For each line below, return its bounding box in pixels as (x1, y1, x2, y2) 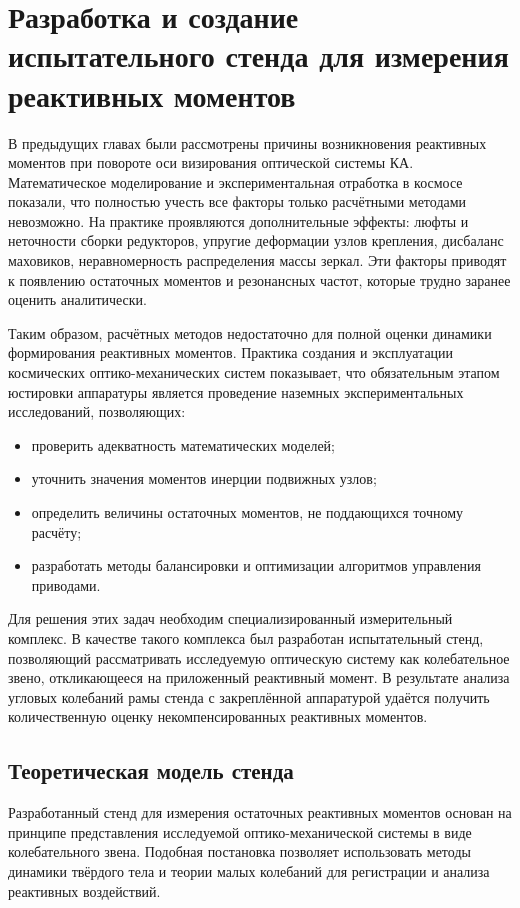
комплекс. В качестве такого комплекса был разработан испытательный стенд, (8, 627, 484, 648)
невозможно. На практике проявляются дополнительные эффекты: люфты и (8, 210, 469, 231)
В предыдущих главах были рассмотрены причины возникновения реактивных (8, 132, 487, 153)
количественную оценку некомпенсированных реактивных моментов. (8, 706, 428, 727)
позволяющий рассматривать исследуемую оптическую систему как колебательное (8, 647, 510, 668)
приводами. (31, 574, 101, 595)
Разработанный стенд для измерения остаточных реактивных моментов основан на (8, 802, 512, 823)
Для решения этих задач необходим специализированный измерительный (8, 608, 453, 629)
